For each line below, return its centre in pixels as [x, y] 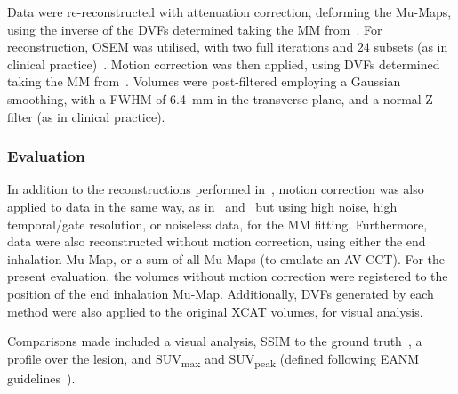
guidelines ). [41, 378]
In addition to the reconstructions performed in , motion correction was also [216, 189]
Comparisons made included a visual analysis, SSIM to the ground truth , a [215, 341]
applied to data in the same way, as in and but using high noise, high [202, 206]
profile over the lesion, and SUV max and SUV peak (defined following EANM [213, 359]
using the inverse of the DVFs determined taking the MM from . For [195, 29]
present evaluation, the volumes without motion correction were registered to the [228, 276]
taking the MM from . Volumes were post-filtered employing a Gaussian [204, 81]
